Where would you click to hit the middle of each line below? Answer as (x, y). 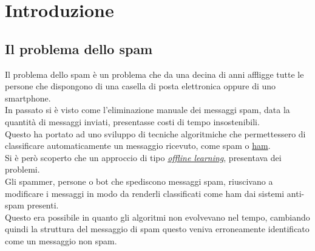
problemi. (22, 169)
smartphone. (28, 98)
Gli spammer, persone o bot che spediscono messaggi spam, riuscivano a (139, 181)
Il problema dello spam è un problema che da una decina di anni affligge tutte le (154, 74)
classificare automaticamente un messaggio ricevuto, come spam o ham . (138, 146)
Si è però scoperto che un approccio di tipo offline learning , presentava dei (143, 157)
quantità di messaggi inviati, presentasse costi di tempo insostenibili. (132, 121)
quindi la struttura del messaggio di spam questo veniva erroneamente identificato (157, 229)
